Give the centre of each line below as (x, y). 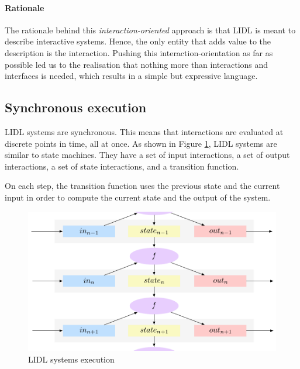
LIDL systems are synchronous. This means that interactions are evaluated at (144, 131)
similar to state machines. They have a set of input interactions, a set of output (147, 155)
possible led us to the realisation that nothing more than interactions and (137, 64)
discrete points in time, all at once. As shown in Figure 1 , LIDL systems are (141, 143)
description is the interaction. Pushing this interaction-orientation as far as (139, 52)
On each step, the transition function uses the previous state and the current (142, 186)
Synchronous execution (76, 107)
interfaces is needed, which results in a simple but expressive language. (131, 76)
